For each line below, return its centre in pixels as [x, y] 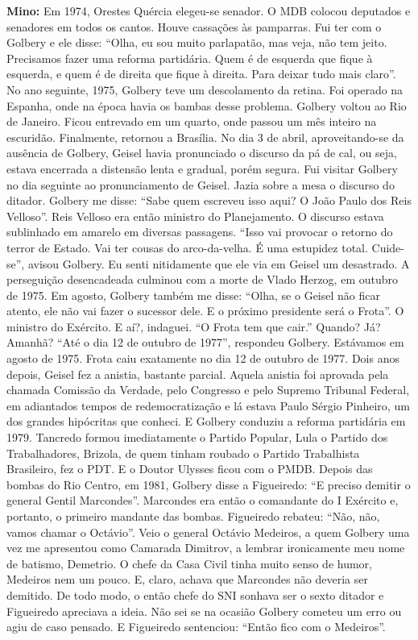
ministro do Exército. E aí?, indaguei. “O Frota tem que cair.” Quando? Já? [194, 326]
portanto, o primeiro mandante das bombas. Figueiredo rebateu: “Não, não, [193, 516]
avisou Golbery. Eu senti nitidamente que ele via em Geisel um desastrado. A [219, 263]
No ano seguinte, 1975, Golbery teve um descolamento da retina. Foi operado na [205, 89]
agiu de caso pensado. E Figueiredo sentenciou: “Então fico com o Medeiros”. [196, 627]
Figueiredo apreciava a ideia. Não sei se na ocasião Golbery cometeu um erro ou [204, 611]
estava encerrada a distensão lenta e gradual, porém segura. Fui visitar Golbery [202, 168]
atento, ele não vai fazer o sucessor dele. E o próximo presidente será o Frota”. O [205, 311]
